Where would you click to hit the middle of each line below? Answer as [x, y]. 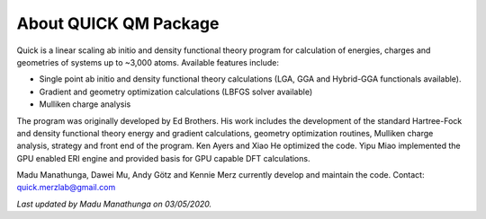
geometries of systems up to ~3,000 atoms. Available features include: [148, 62]
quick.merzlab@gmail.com [66, 188]
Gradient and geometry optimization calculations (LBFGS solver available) [176, 92]
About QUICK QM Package [118, 23]
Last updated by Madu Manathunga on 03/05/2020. [114, 204]
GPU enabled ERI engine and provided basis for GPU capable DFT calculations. [163, 158]
